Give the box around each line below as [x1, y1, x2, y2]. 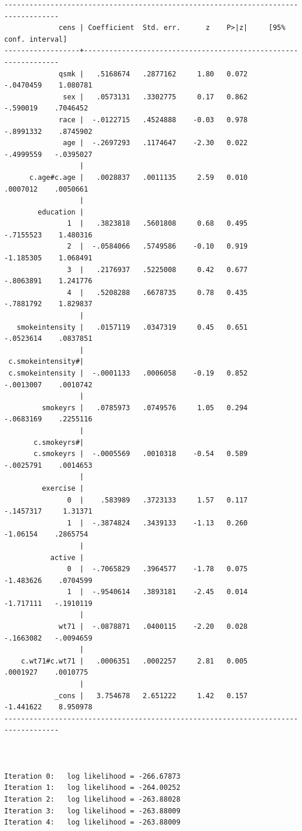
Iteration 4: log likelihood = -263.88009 [4, 818, 181, 827]
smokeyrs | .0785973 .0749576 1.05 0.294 [42, 403, 248, 412]
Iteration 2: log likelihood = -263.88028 [4, 795, 181, 803]
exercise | [42, 484, 84, 492]
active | [50, 553, 84, 562]
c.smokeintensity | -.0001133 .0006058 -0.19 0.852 [8, 369, 248, 377]
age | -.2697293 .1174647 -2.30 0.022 [63, 139, 248, 148]
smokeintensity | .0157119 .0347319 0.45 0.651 [16, 323, 248, 331]
